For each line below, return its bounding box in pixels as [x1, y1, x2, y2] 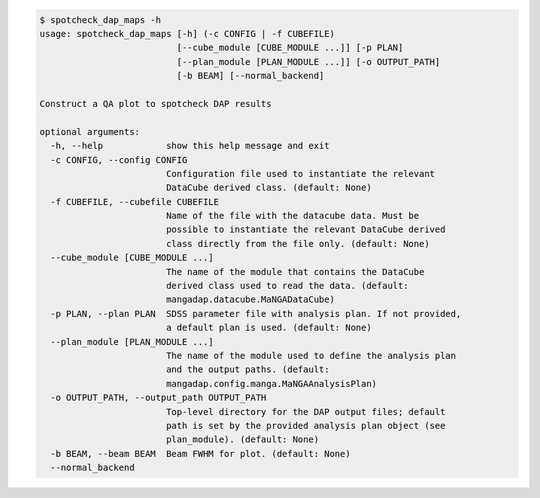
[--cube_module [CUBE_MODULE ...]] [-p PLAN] [176, 42, 404, 54]
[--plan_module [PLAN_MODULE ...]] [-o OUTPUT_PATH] [176, 56, 441, 67]
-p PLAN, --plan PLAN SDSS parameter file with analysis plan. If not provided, [50, 308, 462, 319]
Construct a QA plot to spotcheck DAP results [39, 98, 272, 109]
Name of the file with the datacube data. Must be [165, 210, 420, 222]
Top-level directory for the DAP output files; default [165, 406, 446, 417]
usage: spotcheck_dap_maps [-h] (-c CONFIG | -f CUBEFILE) [39, 28, 335, 39]
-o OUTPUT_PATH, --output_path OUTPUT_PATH [50, 392, 267, 404]
